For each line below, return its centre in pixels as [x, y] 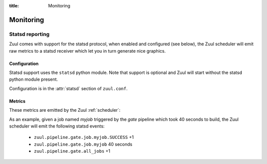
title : [14, 6]
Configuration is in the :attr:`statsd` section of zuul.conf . [68, 88]
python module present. [34, 79]
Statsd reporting [29, 34]
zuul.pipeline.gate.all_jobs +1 [72, 151]
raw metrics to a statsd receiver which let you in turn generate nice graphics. [87, 51]
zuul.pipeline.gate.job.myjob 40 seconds [83, 144]
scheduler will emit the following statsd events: [57, 126]
